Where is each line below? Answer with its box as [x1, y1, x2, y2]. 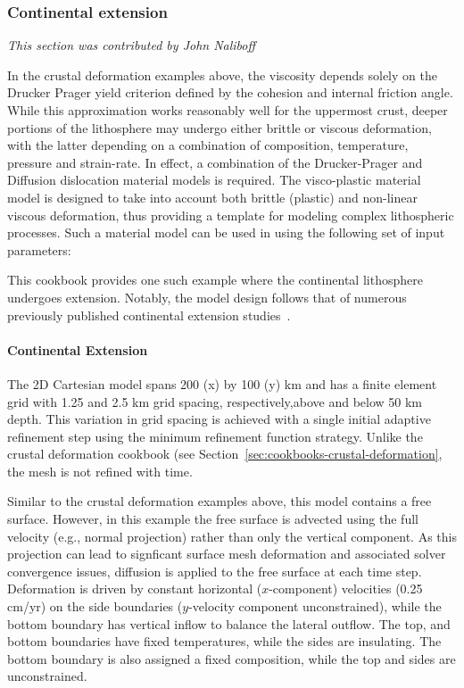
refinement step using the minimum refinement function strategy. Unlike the [7, 427, 423, 445]
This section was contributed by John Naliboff [7, 36, 256, 54]
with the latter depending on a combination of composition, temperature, [7, 136, 409, 154]
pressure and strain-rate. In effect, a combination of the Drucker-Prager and [7, 153, 423, 171]
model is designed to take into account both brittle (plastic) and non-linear [7, 187, 418, 206]
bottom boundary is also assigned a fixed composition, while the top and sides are [7, 649, 456, 667]
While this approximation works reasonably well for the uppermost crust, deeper [7, 101, 448, 119]
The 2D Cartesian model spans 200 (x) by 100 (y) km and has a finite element [7, 374, 437, 393]
